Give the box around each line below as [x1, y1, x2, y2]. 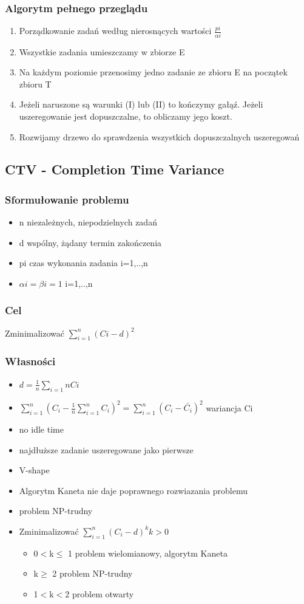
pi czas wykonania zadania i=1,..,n [19, 256, 148, 269]
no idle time [19, 423, 64, 435]
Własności [5, 354, 56, 369]
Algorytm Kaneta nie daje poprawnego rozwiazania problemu [19, 484, 248, 496]
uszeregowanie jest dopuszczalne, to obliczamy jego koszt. [19, 109, 232, 122]
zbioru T [19, 77, 52, 90]
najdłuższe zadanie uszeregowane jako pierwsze [19, 443, 194, 456]
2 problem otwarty [65, 587, 134, 600]
